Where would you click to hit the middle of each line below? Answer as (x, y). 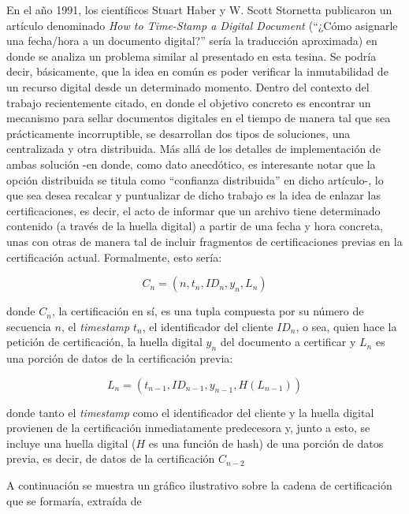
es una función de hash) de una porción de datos (266, 443)
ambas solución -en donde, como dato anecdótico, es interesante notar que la (191, 164)
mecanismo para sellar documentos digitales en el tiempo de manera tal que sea (199, 118)
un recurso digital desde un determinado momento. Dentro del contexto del (188, 86)
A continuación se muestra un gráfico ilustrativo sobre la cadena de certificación (199, 485)
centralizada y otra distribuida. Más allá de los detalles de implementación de (193, 149)
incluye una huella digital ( (71, 443)
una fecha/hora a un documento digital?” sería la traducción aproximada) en (192, 41)
